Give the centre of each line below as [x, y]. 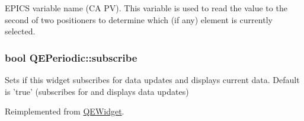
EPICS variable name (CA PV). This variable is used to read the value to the [146, 8]
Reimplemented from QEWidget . [65, 111]
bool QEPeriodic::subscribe [71, 57]
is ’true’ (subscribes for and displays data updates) [97, 91]
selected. [20, 31]
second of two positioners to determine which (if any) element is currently [139, 19]
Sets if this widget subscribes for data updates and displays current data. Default [152, 79]
